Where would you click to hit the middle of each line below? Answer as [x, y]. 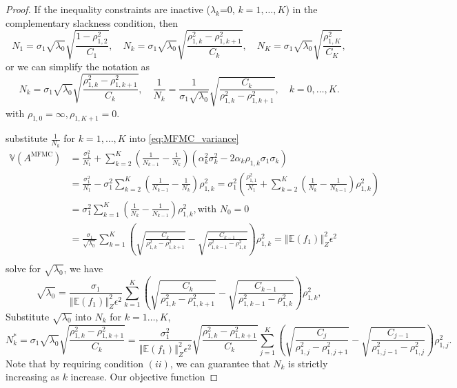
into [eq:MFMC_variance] [184, 138]
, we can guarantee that [220, 363]
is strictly [308, 363]
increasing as [32, 377]
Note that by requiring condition [75, 363]
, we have [83, 268]
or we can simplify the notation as [78, 66]
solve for [23, 268]
